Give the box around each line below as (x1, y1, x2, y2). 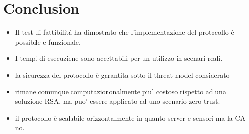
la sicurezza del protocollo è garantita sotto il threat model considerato (15, 69, 230, 80)
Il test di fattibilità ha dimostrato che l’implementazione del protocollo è (15, 27, 234, 37)
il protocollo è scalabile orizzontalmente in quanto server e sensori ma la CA (15, 112, 246, 123)
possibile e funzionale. (15, 36, 81, 46)
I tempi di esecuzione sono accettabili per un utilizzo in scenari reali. (15, 53, 223, 63)
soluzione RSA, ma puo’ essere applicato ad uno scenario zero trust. (15, 96, 220, 106)
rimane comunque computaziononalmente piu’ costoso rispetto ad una (15, 86, 226, 96)
